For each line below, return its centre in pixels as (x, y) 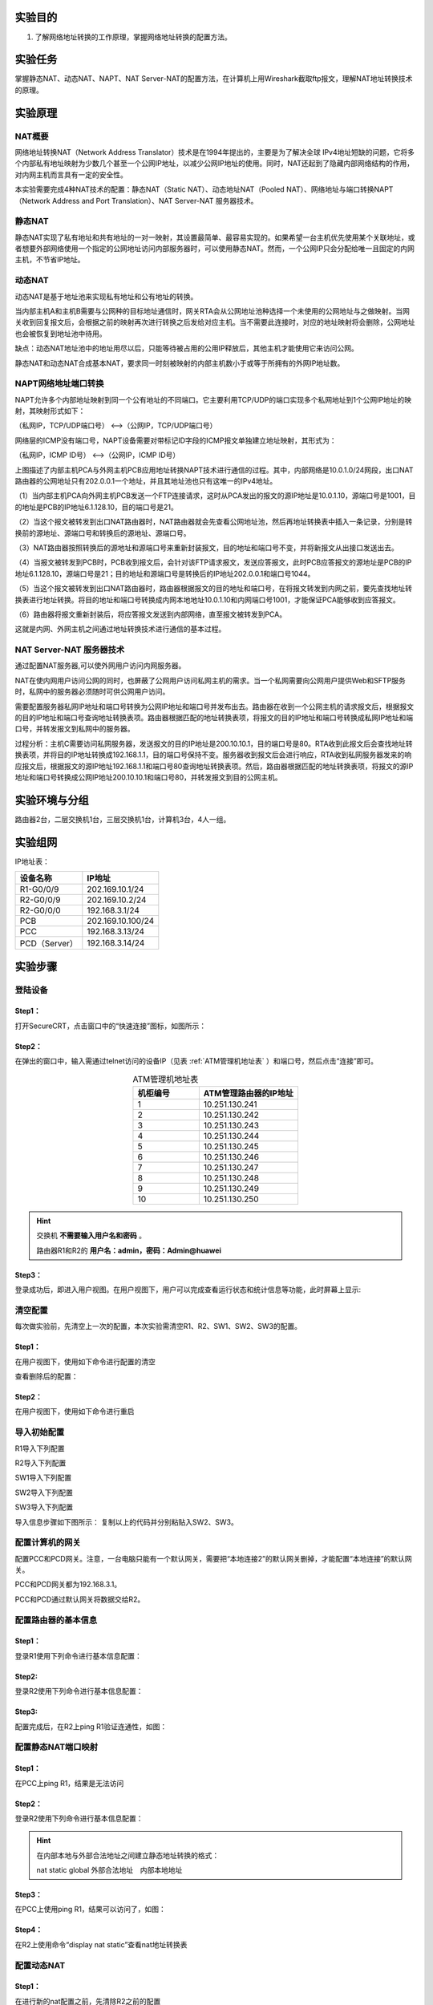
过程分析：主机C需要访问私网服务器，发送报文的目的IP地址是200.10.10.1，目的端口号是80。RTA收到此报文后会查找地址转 (214, 743)
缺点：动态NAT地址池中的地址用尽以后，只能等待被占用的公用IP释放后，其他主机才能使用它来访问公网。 (186, 348)
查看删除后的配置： (47, 1376)
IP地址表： (32, 861)
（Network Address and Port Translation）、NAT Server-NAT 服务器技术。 (136, 200)
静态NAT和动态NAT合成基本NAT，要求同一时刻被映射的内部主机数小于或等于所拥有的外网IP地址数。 (180, 363)
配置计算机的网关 (48, 1542)
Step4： (29, 1930)
